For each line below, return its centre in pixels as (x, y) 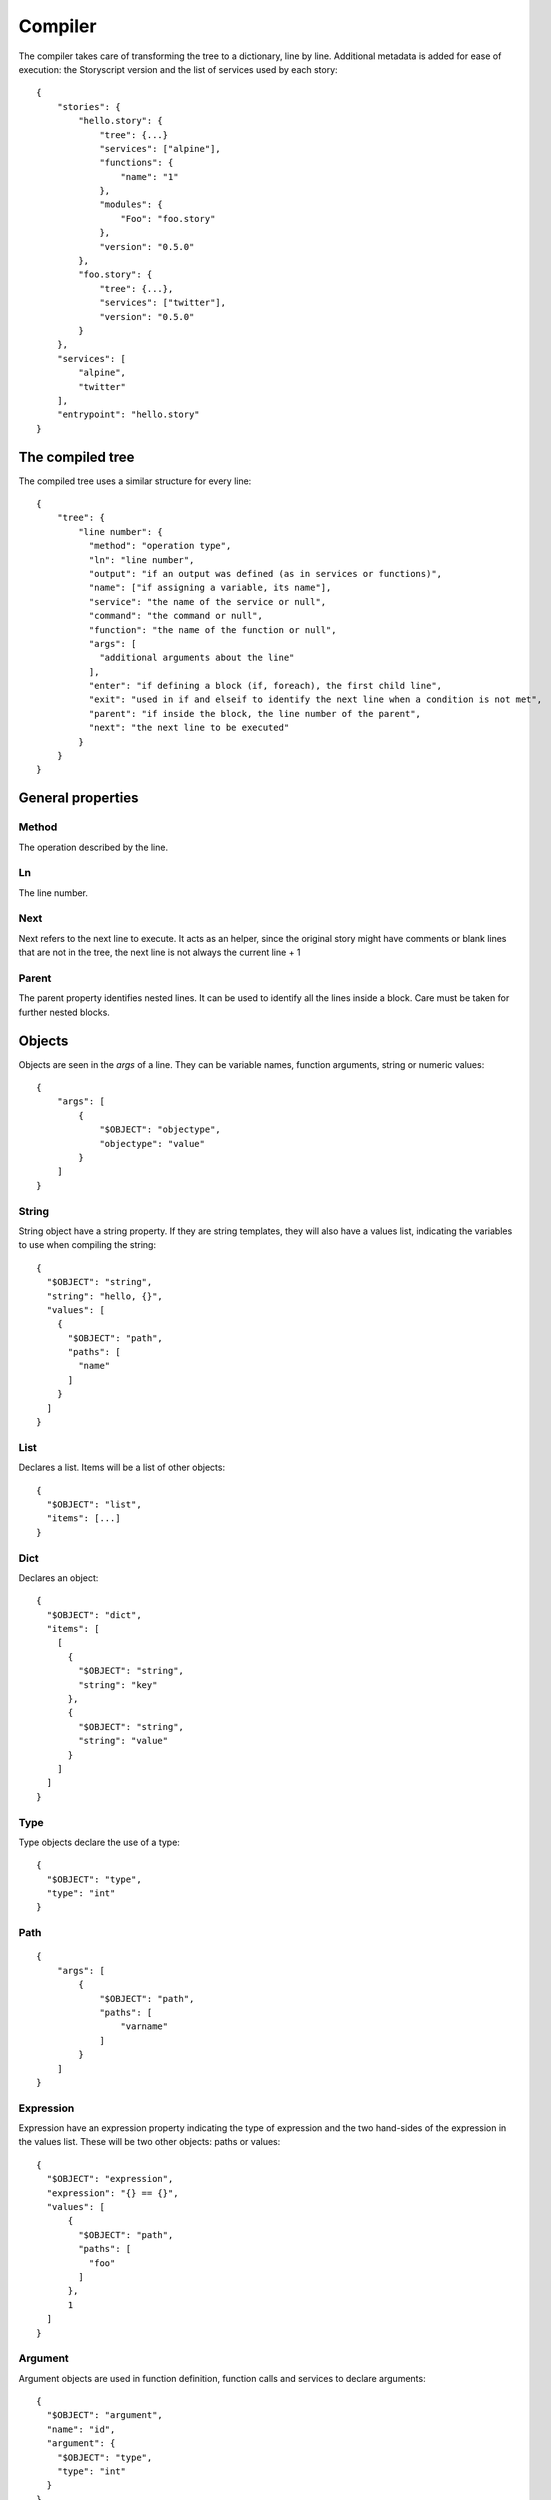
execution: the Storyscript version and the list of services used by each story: (178, 69)
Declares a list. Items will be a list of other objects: (121, 1467)
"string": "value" (123, 1741)
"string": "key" (118, 1684)
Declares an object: (58, 1577)
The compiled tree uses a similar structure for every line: (135, 481)
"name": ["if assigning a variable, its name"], (210, 588)
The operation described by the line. (93, 847)
